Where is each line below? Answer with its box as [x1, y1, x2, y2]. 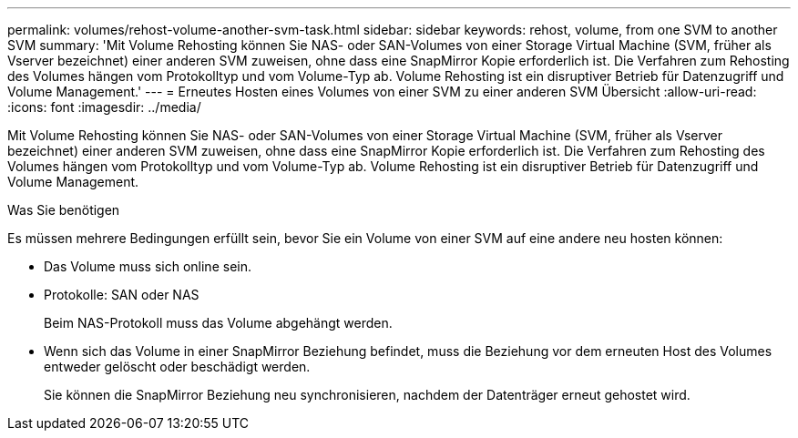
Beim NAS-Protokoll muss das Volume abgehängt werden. [44, 315, 393, 331]
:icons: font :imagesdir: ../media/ [7, 99, 201, 115]
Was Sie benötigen [7, 202, 120, 218]
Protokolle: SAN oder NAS [44, 287, 199, 302]
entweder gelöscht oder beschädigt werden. [44, 359, 311, 374]
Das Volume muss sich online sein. [44, 259, 251, 274]
